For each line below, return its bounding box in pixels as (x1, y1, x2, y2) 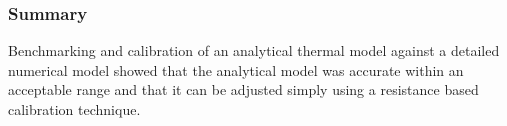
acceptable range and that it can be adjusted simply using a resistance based (8, 79, 479, 100)
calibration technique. (8, 99, 141, 119)
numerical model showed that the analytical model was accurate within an (8, 59, 464, 80)
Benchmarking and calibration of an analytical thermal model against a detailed (8, 40, 500, 61)
